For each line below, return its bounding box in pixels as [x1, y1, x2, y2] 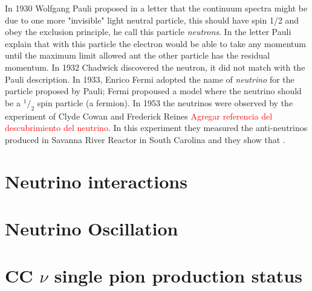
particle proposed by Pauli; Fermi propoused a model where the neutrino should [5, 85, 302, 97]
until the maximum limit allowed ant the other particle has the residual [5, 49, 270, 62]
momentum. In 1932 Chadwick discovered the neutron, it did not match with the [5, 60, 305, 73]
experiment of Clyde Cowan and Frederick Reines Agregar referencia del [5, 109, 273, 122]
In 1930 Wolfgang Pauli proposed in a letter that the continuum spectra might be [5, 2, 308, 14]
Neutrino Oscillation [5, 216, 178, 240]
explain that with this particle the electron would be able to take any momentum [5, 37, 306, 50]
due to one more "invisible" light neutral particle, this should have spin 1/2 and [5, 13, 299, 26]
